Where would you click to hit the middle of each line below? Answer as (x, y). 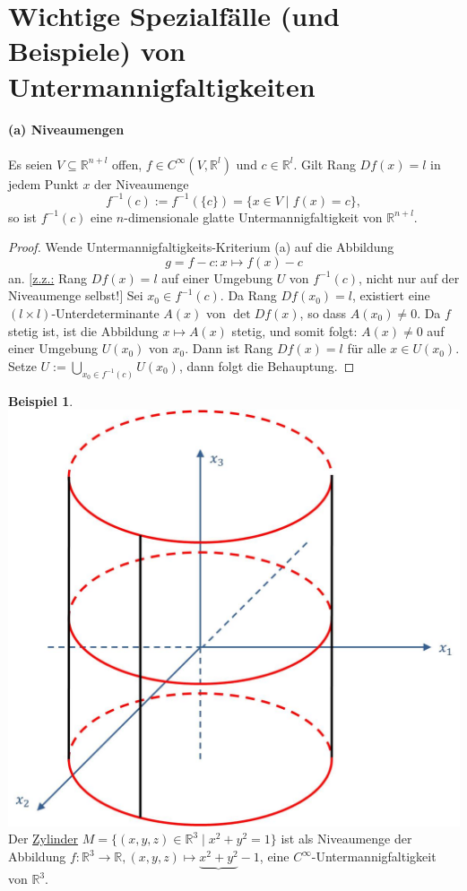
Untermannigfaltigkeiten (162, 86)
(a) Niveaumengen (66, 130)
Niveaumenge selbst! (64, 295)
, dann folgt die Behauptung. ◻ (267, 365)
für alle (367, 348)
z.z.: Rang (60, 277)
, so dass (323, 313)
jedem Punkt (43, 183)
